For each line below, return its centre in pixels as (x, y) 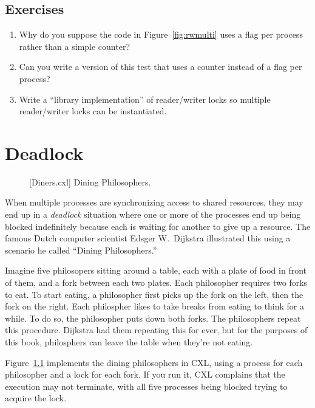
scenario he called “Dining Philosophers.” (81, 250)
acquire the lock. (36, 398)
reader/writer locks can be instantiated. (93, 111)
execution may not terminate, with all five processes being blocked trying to (146, 386)
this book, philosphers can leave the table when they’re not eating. (129, 342)
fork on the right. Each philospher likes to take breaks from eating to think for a (155, 306)
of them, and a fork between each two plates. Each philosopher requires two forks (156, 282)
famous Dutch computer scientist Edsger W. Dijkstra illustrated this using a (148, 238)
